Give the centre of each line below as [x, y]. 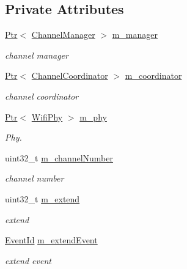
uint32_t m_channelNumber [59, 157]
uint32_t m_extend [42, 198]
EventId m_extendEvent [51, 240]
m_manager [135, 35]
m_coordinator [153, 76]
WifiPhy [47, 116]
